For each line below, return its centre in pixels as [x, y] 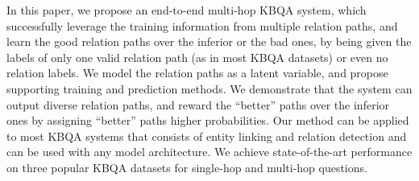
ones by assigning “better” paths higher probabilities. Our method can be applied [208, 120]
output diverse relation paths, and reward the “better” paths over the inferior [198, 104]
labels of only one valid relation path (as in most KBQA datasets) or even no [197, 57]
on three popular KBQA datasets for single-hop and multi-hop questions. [187, 167]
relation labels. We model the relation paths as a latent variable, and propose [197, 73]
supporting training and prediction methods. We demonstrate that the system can [209, 88]
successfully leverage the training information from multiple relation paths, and [202, 25]
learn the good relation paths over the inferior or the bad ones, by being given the [209, 41]
